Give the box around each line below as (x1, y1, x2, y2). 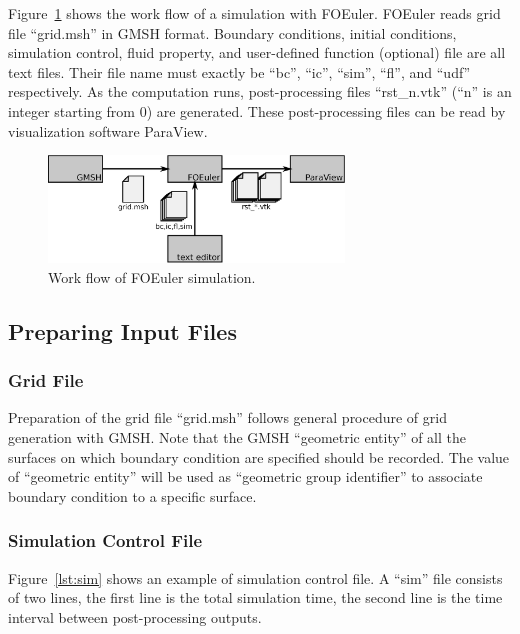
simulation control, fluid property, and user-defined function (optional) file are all (8, 42, 506, 63)
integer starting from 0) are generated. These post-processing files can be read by (8, 100, 506, 121)
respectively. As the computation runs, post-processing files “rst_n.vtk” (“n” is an (8, 81, 512, 102)
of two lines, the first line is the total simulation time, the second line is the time (8, 587, 503, 608)
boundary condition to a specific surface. (8, 485, 257, 506)
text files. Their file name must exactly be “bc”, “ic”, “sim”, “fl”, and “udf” (8, 61, 471, 82)
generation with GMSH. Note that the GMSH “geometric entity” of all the (8, 427, 466, 448)
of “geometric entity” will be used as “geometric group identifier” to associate (8, 466, 483, 487)
